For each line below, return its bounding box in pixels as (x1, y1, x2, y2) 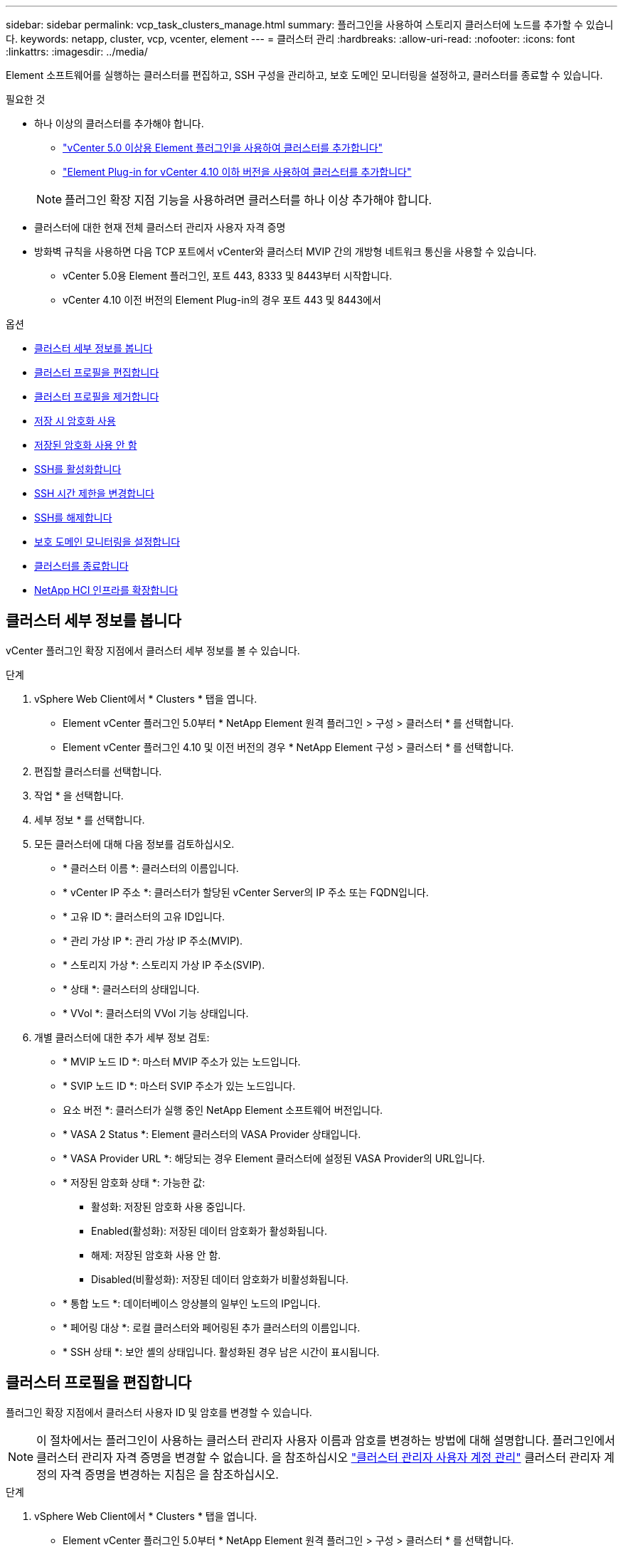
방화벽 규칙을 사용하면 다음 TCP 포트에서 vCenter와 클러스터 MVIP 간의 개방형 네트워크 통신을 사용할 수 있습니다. (34, 245, 537, 257)
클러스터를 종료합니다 (34, 560, 129, 572)
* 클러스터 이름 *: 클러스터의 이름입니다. (63, 861, 239, 874)
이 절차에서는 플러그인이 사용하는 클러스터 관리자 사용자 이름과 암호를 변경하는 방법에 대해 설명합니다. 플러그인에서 (36, 1433, 615, 1447)
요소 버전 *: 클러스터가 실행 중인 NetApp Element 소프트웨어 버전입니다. (63, 1103, 383, 1116)
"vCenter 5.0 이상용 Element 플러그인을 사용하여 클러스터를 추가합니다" (63, 142, 383, 154)
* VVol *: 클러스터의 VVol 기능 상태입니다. (63, 1006, 249, 1019)
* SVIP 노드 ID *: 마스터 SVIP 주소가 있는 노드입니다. (63, 1079, 296, 1092)
